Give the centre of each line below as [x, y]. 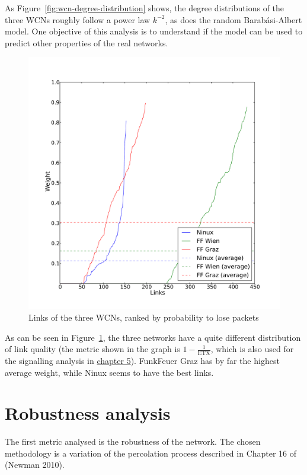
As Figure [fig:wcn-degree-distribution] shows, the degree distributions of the [145, 8]
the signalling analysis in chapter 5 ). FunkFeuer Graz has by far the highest [142, 360]
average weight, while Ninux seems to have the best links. [109, 372]
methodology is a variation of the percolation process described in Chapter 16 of [151, 453]
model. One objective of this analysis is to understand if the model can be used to [154, 31]
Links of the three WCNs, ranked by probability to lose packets [144, 317]
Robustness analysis [88, 413]
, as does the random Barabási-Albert [234, 19]
